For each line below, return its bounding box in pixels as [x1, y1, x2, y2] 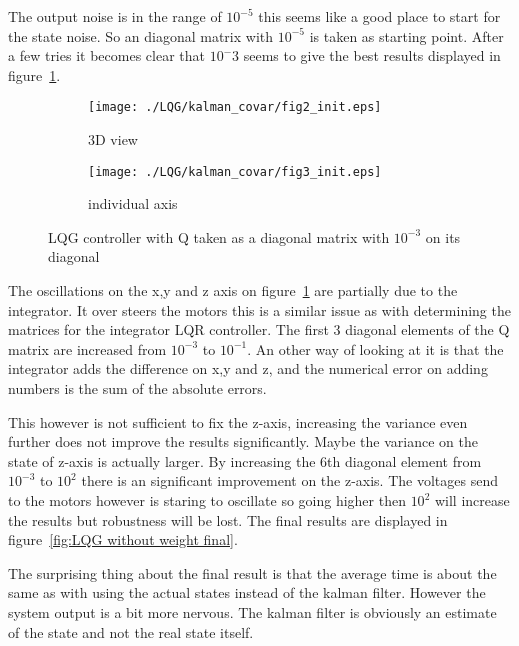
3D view [88, 129, 138, 150]
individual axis [88, 193, 178, 214]
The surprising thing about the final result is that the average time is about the [8, 562, 497, 583]
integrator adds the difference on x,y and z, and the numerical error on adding [8, 358, 488, 379]
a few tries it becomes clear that [8, 45, 205, 66]
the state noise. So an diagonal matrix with [8, 25, 274, 46]
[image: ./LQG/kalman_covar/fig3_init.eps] [88, 164, 382, 179]
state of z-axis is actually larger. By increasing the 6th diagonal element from [8, 450, 482, 471]
